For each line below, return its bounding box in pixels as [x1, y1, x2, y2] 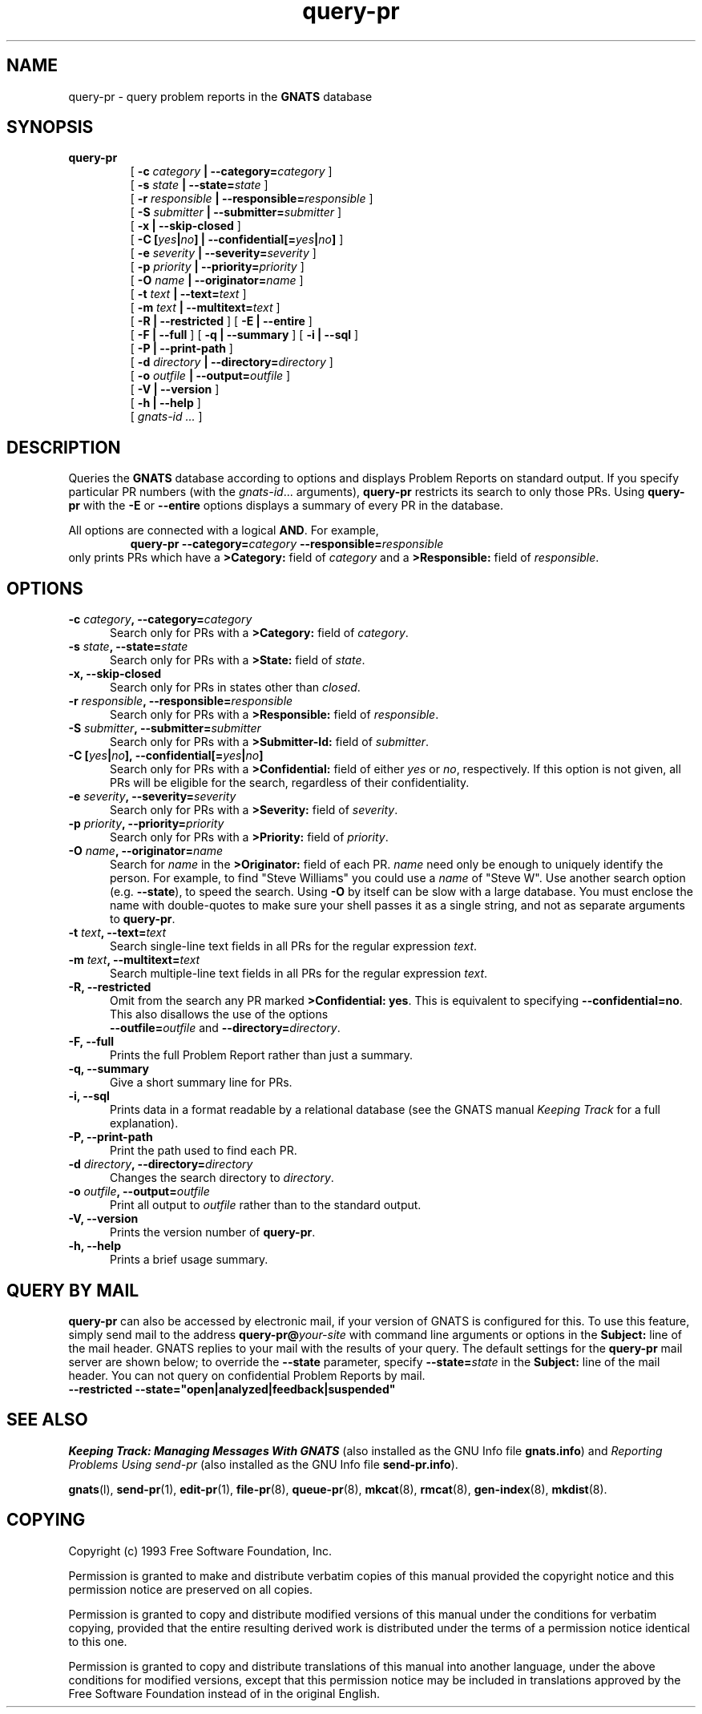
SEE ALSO [6, 1410, 88, 1430]
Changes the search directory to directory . [110, 1171, 334, 1185]
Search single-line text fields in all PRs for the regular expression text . [110, 939, 478, 954]
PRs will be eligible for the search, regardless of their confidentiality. [110, 776, 470, 790]
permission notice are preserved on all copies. [68, 1582, 313, 1596]
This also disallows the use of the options [110, 1007, 329, 1022]
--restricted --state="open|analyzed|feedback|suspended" [68, 1381, 396, 1396]
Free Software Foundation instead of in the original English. [68, 1686, 381, 1700]
